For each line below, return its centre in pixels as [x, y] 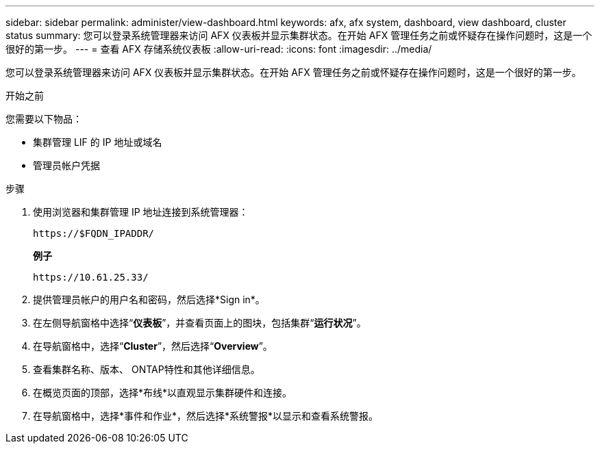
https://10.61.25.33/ [91, 277]
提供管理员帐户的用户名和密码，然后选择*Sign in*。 [149, 299]
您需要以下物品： [44, 119]
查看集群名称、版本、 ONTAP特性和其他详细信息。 [147, 369]
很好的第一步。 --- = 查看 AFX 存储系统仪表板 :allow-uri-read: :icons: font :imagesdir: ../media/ [219, 49]
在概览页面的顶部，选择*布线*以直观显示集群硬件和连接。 [163, 393]
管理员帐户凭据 [66, 165]
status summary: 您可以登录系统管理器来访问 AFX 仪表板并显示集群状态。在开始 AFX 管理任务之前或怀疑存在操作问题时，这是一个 [299, 35]
